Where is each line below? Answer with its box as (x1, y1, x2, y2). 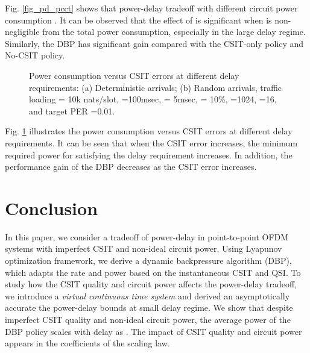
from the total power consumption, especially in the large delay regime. (42, 25, 306, 38)
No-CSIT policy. (5, 49, 65, 61)
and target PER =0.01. (29, 104, 115, 117)
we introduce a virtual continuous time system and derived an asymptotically (5, 289, 290, 302)
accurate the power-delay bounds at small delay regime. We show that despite (5, 301, 293, 314)
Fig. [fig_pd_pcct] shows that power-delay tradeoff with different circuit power (5, 2, 298, 14)
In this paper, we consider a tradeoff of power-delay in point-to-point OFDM (5, 230, 289, 243)
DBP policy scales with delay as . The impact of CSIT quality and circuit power (5, 325, 302, 337)
